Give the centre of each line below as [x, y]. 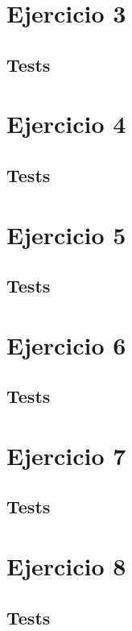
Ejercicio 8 [66, 565]
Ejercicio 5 [66, 234]
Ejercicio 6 [66, 345]
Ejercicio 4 [66, 124]
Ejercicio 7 [66, 455]
